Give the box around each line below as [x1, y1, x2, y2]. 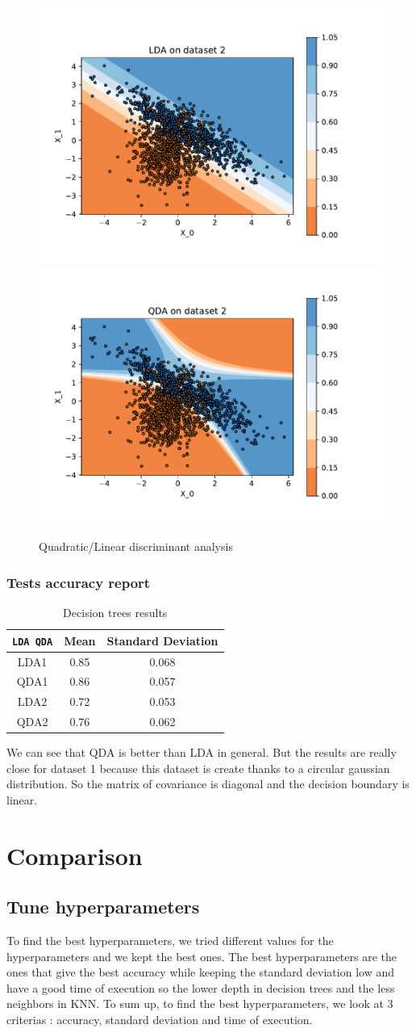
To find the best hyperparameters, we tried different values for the [6, 932, 334, 949]
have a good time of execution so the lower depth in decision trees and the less [6, 979, 395, 996]
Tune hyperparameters [6, 894, 200, 919]
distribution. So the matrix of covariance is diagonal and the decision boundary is [6, 775, 410, 792]
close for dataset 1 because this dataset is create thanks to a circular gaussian [6, 759, 390, 776]
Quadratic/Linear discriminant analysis [39, 538, 233, 555]
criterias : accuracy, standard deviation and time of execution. [6, 1011, 313, 1028]
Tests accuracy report [6, 572, 151, 592]
